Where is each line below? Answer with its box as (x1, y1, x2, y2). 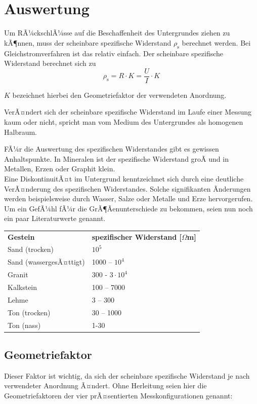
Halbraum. (4, 126, 37, 137)
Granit (8, 269, 28, 280)
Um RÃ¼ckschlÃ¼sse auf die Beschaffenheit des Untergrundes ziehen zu (4, 27, 230, 38)
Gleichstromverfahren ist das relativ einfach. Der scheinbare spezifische (4, 48, 224, 58)
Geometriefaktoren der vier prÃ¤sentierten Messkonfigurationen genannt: (4, 390, 233, 401)
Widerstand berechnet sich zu (4, 58, 96, 68)
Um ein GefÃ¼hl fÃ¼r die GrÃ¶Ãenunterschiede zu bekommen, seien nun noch (4, 203, 253, 213)
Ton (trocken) (8, 307, 51, 317)
